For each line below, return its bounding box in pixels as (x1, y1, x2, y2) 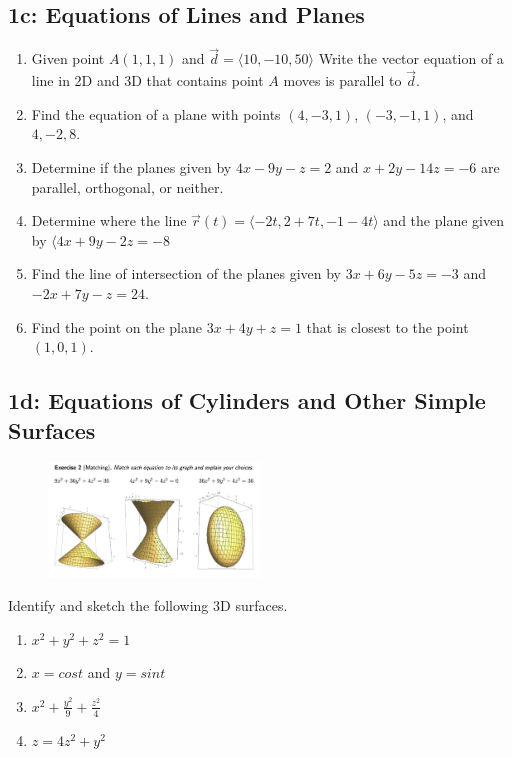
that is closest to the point (306, 316, 469, 337)
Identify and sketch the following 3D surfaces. (8, 595, 288, 616)
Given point (31, 48, 105, 69)
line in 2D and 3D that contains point (31, 70, 264, 91)
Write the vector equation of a (318, 48, 504, 69)
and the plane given (383, 210, 504, 231)
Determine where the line (31, 210, 187, 231)
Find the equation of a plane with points (31, 103, 281, 124)
